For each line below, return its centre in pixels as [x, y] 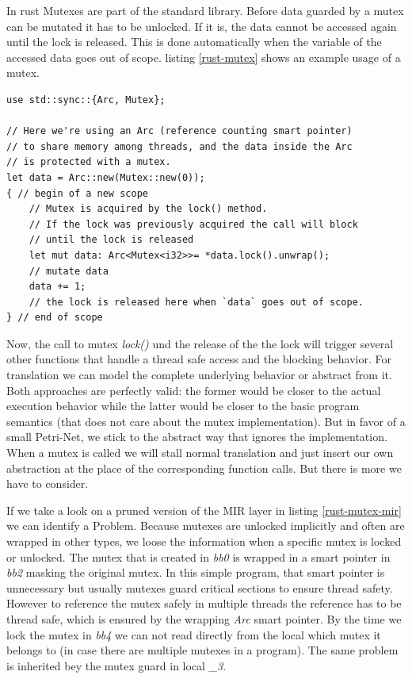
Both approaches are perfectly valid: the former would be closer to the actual [194, 390]
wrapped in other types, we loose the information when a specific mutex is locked [204, 541]
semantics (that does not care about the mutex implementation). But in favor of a [206, 421]
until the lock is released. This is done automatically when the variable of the [194, 42]
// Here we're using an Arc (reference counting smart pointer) [179, 131]
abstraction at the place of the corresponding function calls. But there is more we [204, 468]
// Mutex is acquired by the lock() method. [148, 209]
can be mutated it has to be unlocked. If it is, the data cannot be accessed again [202, 26]
